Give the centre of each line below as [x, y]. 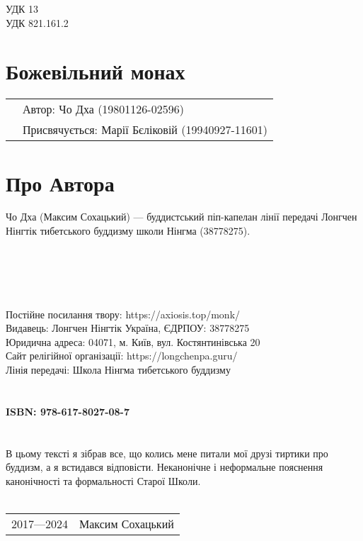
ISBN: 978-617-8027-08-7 [68, 411]
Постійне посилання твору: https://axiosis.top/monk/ [123, 314]
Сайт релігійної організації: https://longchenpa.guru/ [122, 356]
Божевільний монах [96, 71]
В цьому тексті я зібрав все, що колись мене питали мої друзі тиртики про [167, 453]
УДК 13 [22, 9]
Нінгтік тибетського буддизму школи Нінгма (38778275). [128, 231]
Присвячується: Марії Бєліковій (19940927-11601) [145, 130]
